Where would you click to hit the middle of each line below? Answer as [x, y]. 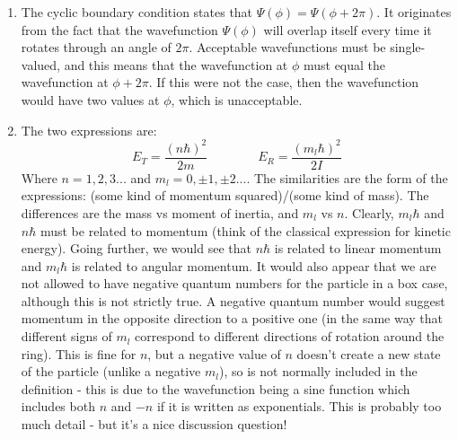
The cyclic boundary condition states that [137, 12]
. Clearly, [369, 212]
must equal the [344, 64]
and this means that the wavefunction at [176, 64]
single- [408, 47]
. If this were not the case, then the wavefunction [284, 82]
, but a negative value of [214, 353]
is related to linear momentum [358, 248]
